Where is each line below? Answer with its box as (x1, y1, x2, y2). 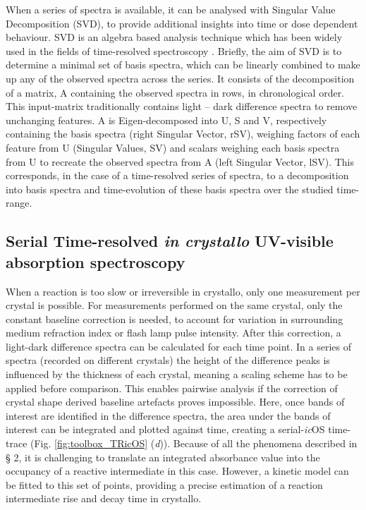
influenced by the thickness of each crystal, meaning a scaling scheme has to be (6, 367, 348, 382)
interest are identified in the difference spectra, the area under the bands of (6, 408, 331, 423)
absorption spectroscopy (6, 250, 185, 272)
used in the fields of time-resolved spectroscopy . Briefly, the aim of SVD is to (6, 43, 342, 58)
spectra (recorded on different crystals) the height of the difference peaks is (6, 353, 330, 368)
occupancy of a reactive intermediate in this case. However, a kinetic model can (6, 463, 349, 478)
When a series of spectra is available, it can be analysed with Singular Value (6, 2, 336, 16)
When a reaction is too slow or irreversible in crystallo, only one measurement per (6, 284, 360, 298)
